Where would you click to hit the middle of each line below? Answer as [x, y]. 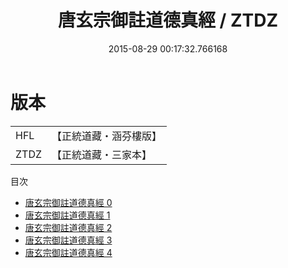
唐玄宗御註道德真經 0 [68, 202]
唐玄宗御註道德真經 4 [68, 252]
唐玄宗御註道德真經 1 [67, 215]
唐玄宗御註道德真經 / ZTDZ [168, 20]
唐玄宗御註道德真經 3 [68, 240]
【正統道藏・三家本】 [102, 154]
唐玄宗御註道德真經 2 [68, 227]
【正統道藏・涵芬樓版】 [107, 136]
